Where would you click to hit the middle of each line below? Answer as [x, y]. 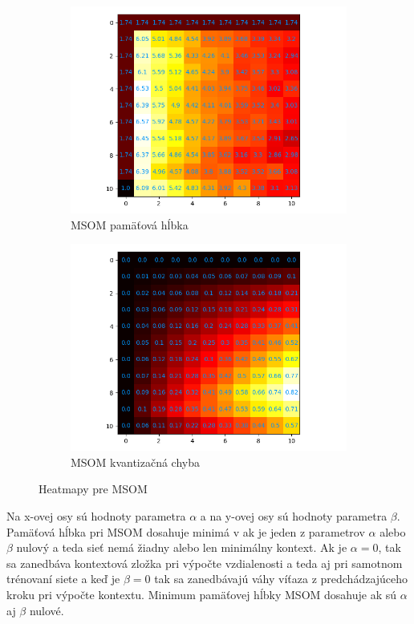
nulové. [47, 610]
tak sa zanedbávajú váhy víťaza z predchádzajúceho [281, 579]
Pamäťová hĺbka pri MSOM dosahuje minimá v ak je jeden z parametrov [186, 531]
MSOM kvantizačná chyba [136, 462]
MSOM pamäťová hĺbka [130, 224]
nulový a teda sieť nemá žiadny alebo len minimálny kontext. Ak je [182, 547]
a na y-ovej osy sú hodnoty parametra [294, 515]
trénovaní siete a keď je [63, 579]
